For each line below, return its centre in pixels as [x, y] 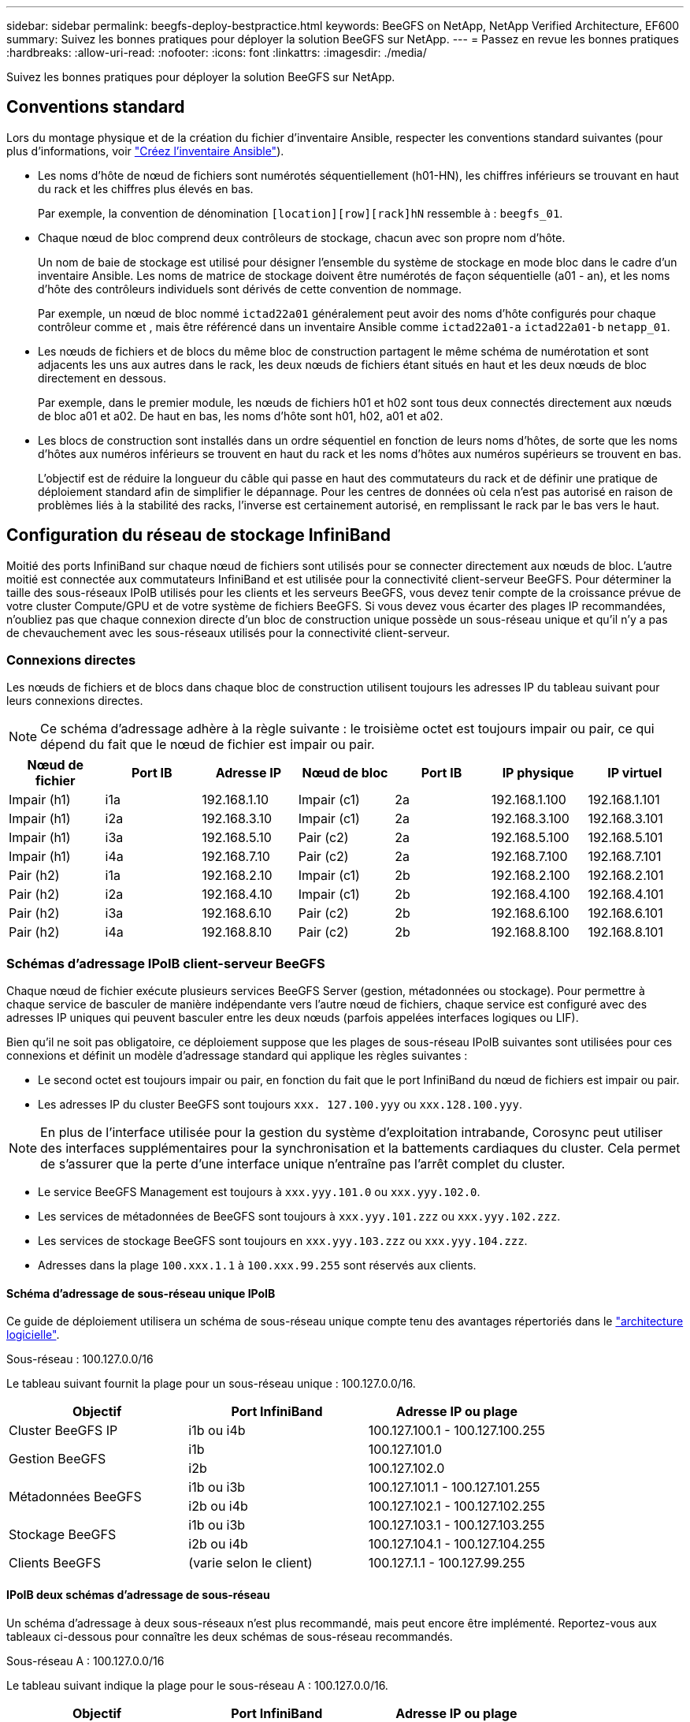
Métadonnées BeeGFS [75, 1497]
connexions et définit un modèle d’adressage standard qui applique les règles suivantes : [237, 1056]
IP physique [538, 773]
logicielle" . [33, 1335]
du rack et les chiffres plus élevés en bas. [146, 188]
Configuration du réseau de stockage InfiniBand [199, 535]
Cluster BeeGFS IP [63, 1431]
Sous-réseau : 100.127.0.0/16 [80, 1359]
